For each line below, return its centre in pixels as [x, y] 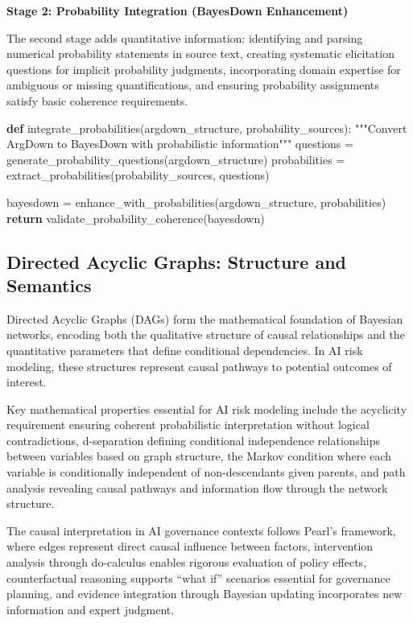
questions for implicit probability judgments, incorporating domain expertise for [204, 69]
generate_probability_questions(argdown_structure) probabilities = [176, 159]
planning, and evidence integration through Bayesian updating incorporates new [204, 594]
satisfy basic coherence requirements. [97, 100]
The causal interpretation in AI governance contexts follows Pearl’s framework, [201, 530]
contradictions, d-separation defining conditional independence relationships [194, 440]
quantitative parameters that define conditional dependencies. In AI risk [185, 350]
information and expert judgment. [91, 609]
